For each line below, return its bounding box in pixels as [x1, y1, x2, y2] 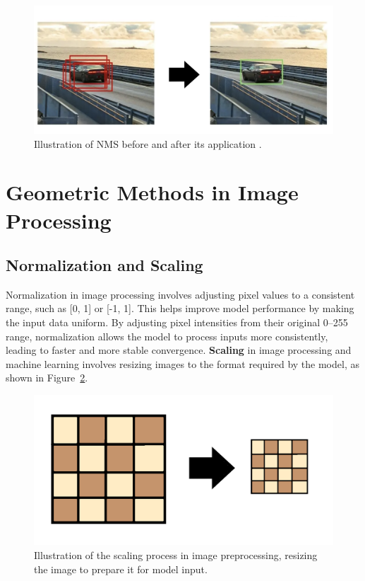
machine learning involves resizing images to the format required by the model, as [6, 356, 359, 371]
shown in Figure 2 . [6, 370, 88, 385]
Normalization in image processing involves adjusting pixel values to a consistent [6, 287, 355, 301]
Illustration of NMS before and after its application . [34, 136, 262, 151]
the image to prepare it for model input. [34, 561, 208, 576]
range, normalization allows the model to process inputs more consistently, [6, 328, 328, 343]
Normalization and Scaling [6, 254, 203, 276]
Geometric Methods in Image [6, 178, 299, 207]
